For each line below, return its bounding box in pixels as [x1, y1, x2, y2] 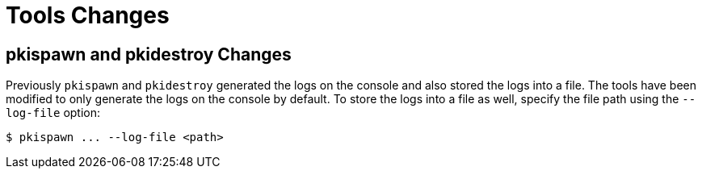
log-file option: [6, 106, 101, 120]
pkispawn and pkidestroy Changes [6, 44, 292, 65]
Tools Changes [6, 2, 170, 29]
